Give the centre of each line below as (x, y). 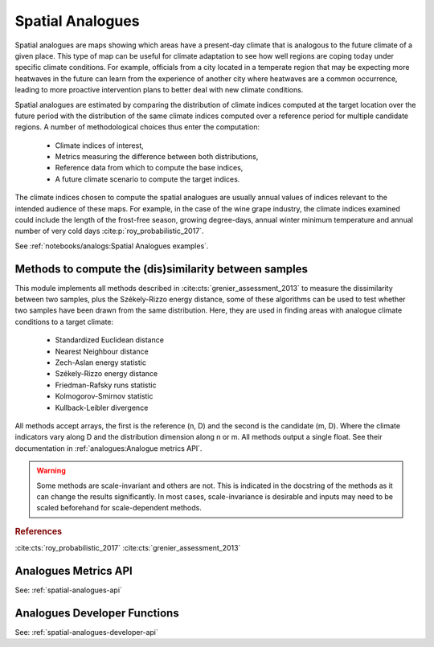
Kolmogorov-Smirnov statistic (104, 396)
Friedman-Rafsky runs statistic (106, 385)
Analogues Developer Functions (97, 613)
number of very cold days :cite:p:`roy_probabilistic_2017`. (109, 231)
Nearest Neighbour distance (102, 351)
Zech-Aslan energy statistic (100, 362)
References (39, 531)
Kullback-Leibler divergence (102, 407)
